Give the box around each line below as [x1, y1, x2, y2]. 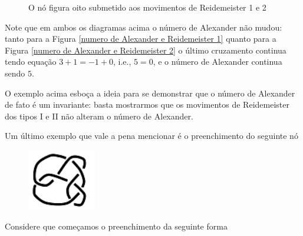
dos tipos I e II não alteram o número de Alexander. [5, 109, 193, 122]
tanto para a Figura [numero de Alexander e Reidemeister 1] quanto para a [5, 32, 276, 45]
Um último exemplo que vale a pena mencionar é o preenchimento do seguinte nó [5, 129, 298, 142]
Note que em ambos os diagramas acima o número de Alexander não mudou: [5, 21, 282, 33]
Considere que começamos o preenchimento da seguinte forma [5, 220, 228, 232]
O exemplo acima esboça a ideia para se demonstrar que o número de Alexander [5, 87, 295, 99]
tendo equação [5, 55, 57, 68]
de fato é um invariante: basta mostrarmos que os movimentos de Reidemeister [5, 98, 289, 111]
